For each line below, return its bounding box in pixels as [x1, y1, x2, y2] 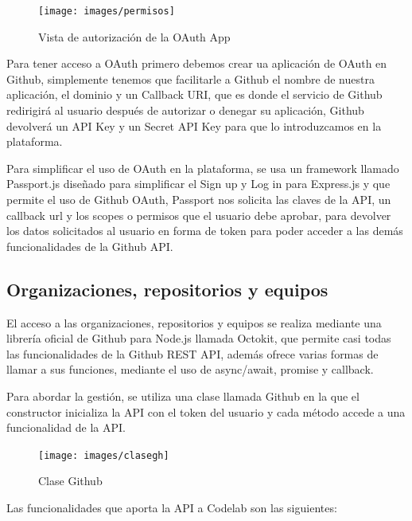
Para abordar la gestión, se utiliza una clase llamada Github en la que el [6, 387, 360, 404]
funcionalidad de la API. [6, 419, 126, 436]
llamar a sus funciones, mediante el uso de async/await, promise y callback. [6, 361, 374, 378]
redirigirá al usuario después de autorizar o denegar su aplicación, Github [6, 102, 364, 119]
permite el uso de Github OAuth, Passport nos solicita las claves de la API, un [6, 191, 391, 207]
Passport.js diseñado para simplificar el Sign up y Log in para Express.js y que [6, 175, 391, 192]
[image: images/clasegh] [38, 449, 169, 461]
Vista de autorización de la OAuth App [38, 28, 231, 45]
